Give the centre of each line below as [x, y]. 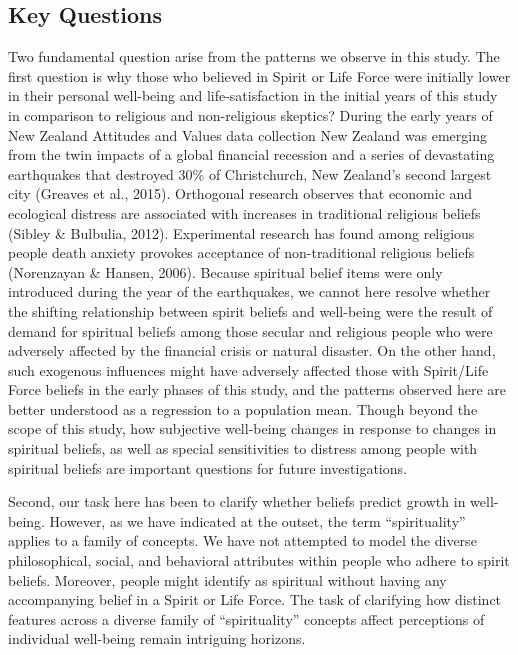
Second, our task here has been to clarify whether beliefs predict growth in [237, 501]
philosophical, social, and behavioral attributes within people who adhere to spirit [259, 560]
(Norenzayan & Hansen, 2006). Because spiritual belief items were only [225, 271]
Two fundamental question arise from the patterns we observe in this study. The [254, 56]
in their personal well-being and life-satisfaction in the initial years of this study [253, 95]
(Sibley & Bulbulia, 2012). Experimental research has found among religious [241, 232]
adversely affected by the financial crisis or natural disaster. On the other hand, [252, 350]
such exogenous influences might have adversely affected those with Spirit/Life [248, 369]
